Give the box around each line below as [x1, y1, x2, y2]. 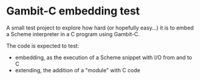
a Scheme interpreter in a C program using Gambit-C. [6, 30, 140, 37]
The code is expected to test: [6, 42, 79, 49]
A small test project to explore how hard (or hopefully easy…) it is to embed [6, 24, 194, 31]
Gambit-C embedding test [6, 4, 141, 18]
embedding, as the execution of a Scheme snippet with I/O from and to [15, 54, 193, 61]
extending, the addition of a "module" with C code [15, 66, 141, 73]
